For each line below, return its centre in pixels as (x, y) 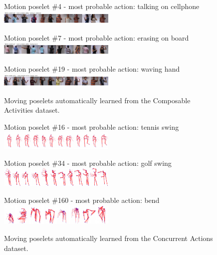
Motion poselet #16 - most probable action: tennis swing (91, 126)
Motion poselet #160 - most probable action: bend (82, 200)
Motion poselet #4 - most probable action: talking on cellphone (102, 6)
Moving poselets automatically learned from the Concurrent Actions (109, 238)
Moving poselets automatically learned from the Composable (97, 100)
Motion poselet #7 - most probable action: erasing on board (96, 37)
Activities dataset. (32, 110)
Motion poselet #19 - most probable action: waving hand (92, 69)
